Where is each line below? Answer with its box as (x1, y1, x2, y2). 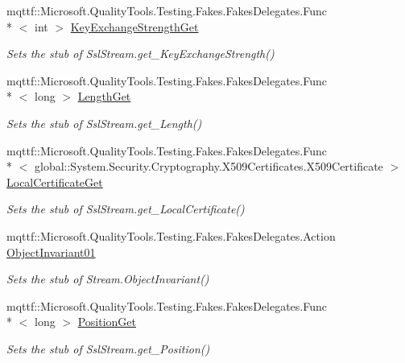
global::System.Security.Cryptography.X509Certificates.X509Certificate (34, 158, 383, 175)
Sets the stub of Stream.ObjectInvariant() (6, 270, 209, 287)
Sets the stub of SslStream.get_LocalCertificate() (6, 200, 245, 217)
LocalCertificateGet (6, 173, 103, 190)
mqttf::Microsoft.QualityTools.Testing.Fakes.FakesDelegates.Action (6, 227, 336, 244)
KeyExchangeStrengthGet (70, 18, 199, 35)
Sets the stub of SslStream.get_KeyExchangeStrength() (6, 45, 275, 62)
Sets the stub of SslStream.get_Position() (6, 340, 210, 357)
